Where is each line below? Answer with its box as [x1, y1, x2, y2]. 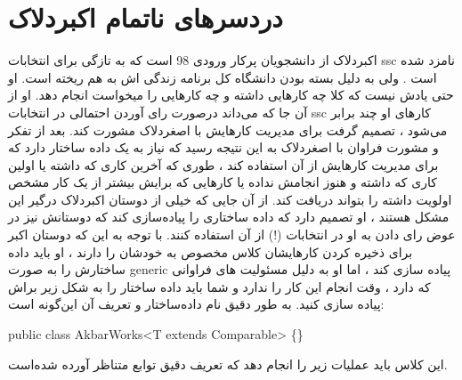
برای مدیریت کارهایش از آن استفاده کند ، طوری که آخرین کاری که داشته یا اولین [8, 155, 439, 174]
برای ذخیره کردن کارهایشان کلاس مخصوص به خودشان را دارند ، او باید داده [8, 242, 413, 261]
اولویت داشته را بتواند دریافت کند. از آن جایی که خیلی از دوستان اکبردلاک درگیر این [8, 190, 452, 208]
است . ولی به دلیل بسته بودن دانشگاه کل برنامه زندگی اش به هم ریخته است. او [8, 68, 437, 86]
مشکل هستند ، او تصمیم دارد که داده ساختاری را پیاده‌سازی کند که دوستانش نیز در [8, 207, 450, 226]
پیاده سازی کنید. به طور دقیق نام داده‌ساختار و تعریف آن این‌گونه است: [8, 295, 385, 313]
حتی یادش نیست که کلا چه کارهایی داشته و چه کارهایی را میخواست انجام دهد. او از [8, 85, 454, 104]
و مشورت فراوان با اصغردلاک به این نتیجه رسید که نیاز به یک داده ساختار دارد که [8, 138, 439, 157]
